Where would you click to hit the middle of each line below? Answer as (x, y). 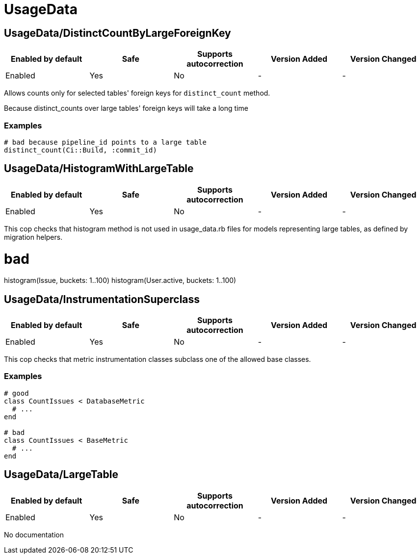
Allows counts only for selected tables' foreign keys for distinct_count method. (137, 93)
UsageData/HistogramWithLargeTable (99, 169)
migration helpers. (33, 237)
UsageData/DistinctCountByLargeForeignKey (118, 33)
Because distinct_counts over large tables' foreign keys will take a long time (126, 108)
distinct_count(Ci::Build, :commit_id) (80, 150)
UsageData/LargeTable (61, 475)
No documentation (34, 534)
